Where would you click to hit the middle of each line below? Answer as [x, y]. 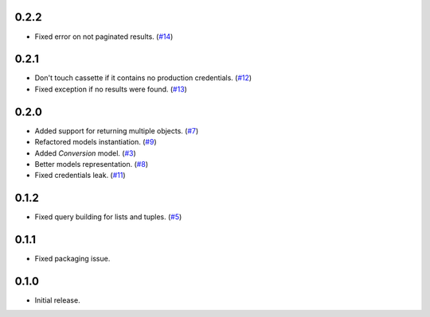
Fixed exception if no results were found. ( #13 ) [111, 89]
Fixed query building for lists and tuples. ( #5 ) [108, 217]
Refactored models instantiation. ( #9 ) [96, 142]
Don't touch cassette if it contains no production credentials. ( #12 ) [143, 78]
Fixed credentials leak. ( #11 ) [80, 176]
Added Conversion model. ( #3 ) [86, 153]
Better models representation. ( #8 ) [92, 164]
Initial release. [57, 300]
